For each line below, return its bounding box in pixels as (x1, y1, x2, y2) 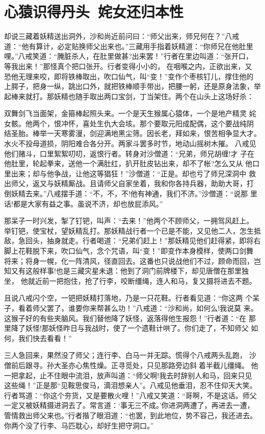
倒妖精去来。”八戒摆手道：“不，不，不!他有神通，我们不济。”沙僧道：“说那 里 (4, 188, 257, 199)
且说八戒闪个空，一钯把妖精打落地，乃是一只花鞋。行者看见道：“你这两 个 (4, 292, 253, 303)
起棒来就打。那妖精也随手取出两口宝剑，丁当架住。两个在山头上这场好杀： (4, 90, 254, 101)
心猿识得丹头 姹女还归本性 (4, 1, 184, 22)
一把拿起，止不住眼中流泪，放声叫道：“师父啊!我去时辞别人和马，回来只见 (4, 370, 252, 380)
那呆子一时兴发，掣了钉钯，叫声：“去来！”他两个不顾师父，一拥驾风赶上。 (4, 215, 254, 226)
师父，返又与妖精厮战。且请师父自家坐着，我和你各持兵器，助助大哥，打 (11, 178, 254, 189)
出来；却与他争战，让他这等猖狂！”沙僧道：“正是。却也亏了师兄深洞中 (11, 168, 247, 178)
